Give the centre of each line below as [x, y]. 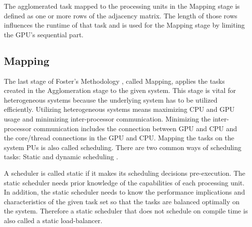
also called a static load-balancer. [53, 220]
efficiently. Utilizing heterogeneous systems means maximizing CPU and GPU [119, 109]
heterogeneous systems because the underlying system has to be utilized [111, 99]
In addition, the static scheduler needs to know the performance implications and [125, 192]
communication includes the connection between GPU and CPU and [135, 128]
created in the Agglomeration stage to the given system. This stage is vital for [120, 90]
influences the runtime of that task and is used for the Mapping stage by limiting [125, 25]
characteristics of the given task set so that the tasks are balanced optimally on [122, 201]
